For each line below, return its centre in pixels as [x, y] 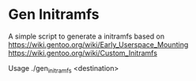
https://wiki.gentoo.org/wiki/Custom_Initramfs [83, 53]
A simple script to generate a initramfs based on [86, 36]
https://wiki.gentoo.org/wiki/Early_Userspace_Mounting [98, 44]
